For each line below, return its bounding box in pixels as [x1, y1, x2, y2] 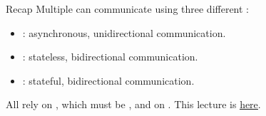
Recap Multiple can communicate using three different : [6, 1, 250, 16]
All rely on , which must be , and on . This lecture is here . [6, 97, 261, 112]
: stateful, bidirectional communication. [22, 73, 195, 88]
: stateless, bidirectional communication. [22, 49, 198, 64]
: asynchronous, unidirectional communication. [22, 25, 226, 40]
